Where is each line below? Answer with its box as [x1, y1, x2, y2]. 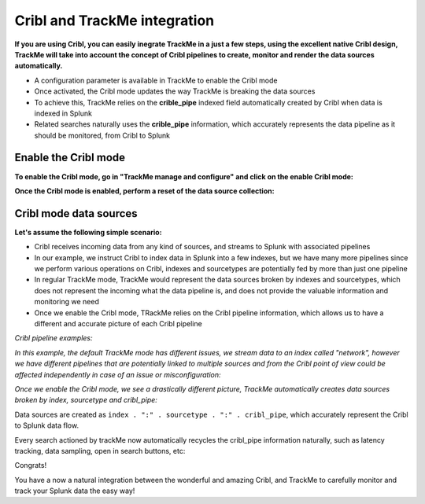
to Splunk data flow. [14, 421, 79, 430]
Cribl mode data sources [14, 207, 138, 220]
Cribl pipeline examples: [14, 333, 93, 343]
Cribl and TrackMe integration [14, 12, 215, 29]
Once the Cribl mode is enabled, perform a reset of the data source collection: [14, 186, 275, 196]
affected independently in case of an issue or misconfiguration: [14, 370, 221, 379]
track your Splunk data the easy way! [14, 486, 135, 495]
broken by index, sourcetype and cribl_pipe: [14, 395, 157, 405]
